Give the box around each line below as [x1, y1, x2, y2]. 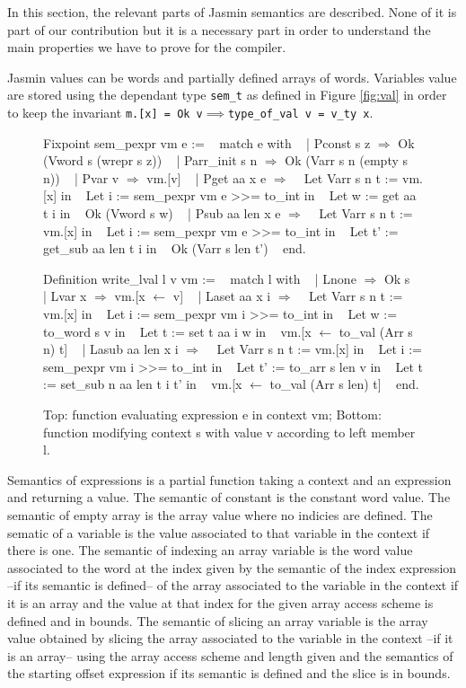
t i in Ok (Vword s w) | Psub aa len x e [43, 204, 281, 223]
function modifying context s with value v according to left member [43, 422, 416, 441]
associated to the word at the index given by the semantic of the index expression [7, 558, 457, 577]
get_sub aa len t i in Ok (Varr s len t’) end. [43, 239, 306, 258]
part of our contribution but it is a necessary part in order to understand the [7, 20, 431, 39]
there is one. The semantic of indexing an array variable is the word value [7, 541, 413, 560]
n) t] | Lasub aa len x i [43, 340, 179, 358]
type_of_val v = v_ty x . [227, 103, 374, 122]
